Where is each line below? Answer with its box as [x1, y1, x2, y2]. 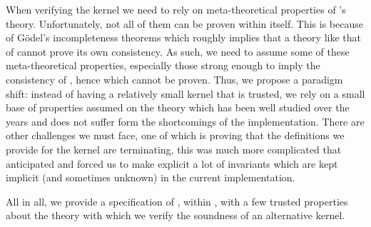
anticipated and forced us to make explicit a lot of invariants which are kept [6, 156, 338, 171]
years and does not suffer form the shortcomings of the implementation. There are [6, 113, 365, 128]
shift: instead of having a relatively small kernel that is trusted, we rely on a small [6, 86, 365, 101]
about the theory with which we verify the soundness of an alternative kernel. [6, 208, 345, 223]
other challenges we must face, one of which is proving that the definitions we [6, 128, 345, 143]
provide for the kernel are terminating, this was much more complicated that [6, 141, 342, 156]
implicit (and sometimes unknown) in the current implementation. [6, 170, 295, 185]
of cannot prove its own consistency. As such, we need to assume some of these [6, 44, 350, 59]
